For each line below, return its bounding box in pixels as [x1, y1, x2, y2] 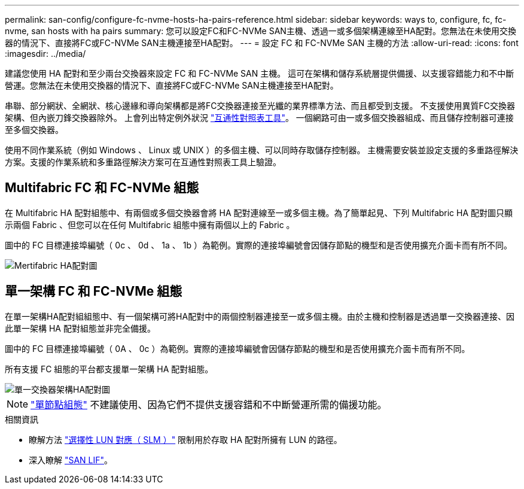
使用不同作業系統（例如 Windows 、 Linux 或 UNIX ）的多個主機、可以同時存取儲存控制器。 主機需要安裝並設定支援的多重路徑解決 [5, 145, 519, 155]
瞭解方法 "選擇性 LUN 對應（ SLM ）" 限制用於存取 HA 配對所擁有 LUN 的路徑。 [29, 434, 342, 445]
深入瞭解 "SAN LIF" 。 [29, 454, 113, 465]
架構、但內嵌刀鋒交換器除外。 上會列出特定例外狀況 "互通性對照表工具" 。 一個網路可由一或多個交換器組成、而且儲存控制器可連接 [5, 113, 514, 123]
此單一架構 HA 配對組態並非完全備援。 [5, 323, 156, 333]
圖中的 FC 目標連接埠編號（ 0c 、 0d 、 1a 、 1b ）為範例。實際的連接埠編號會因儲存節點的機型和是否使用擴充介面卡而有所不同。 [5, 239, 512, 250]
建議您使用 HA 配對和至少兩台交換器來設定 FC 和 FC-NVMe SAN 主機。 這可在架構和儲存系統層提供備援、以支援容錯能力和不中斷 [5, 68, 514, 78]
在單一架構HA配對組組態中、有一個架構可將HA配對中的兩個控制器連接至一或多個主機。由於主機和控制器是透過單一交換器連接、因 [5, 311, 515, 321]
